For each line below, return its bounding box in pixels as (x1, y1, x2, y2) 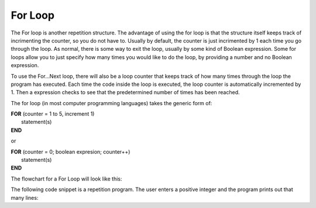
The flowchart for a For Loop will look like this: (11, 175, 122, 182)
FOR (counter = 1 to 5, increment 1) (11, 110, 95, 117)
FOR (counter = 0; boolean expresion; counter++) (11, 148, 130, 155)
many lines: (11, 194, 39, 201)
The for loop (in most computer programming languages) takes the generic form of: (11, 99, 212, 106)
